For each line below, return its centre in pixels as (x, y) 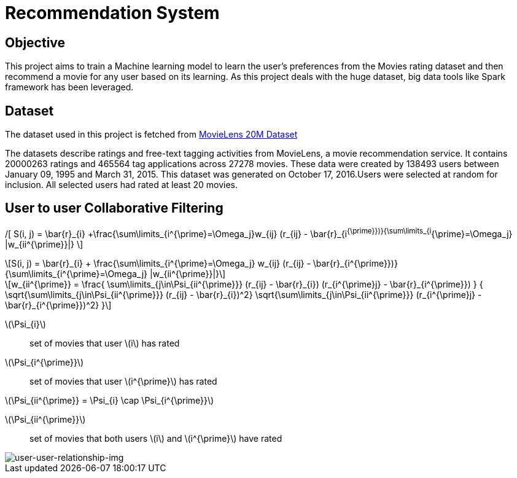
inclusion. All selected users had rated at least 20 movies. (122, 185)
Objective (35, 42)
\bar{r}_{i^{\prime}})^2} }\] (58, 305)
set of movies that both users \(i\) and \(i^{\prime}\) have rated (156, 438)
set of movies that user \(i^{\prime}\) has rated (123, 381)
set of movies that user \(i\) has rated (105, 343)
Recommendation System (112, 13)
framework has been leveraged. (69, 87)
